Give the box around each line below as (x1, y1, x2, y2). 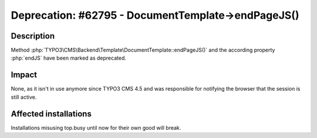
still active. (11, 94, 37, 101)
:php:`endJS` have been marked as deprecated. (11, 54, 126, 61)
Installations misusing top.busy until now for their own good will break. (11, 124, 181, 131)
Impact (11, 70, 38, 80)
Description (11, 31, 55, 41)
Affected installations (11, 109, 92, 119)
